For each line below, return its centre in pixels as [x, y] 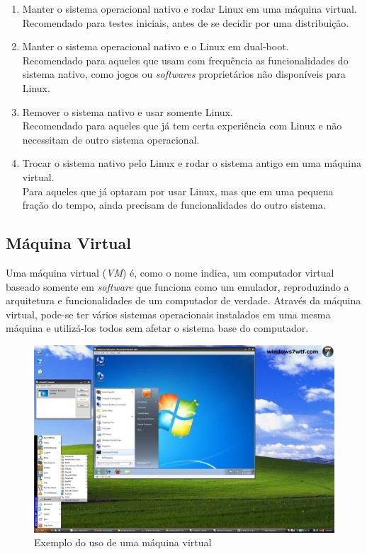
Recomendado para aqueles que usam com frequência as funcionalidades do [185, 60]
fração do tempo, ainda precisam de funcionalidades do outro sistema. [174, 205]
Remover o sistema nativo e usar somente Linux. [128, 111]
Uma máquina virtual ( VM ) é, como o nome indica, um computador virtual [170, 272]
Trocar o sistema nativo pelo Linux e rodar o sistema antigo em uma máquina [192, 163]
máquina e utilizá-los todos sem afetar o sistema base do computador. [157, 328]
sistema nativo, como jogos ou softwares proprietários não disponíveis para [184, 74]
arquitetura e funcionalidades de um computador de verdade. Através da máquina [183, 300]
